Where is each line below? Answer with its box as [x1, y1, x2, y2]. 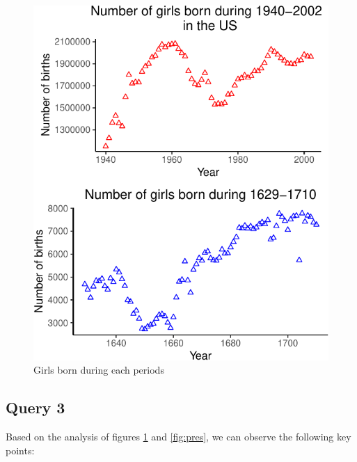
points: [6, 443, 35, 457]
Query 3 [6, 397, 65, 418]
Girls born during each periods [33, 363, 164, 377]
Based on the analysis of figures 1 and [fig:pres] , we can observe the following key [6, 429, 351, 444]
